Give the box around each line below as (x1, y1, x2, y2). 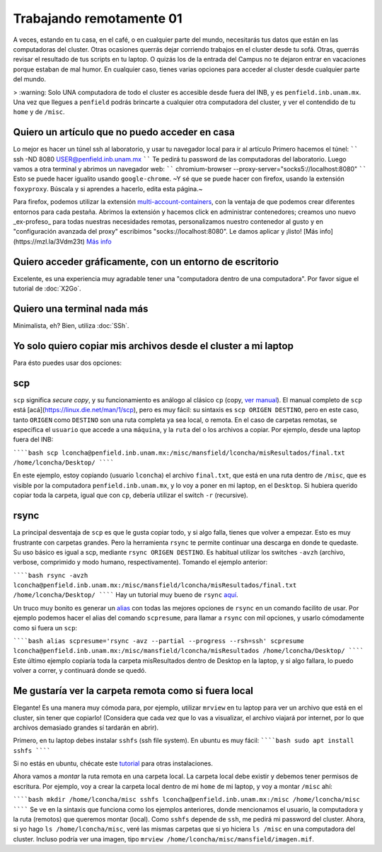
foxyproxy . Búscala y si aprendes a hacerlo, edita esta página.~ (13, 184, 203, 193)
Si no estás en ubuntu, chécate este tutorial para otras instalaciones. (13, 759, 214, 768)
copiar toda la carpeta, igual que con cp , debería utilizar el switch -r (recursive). (13, 491, 248, 499)
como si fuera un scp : (13, 623, 78, 632)
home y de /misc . (13, 108, 65, 116)
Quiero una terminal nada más (13, 302, 149, 314)
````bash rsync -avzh (13, 571, 88, 579)
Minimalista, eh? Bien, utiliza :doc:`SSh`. (13, 321, 129, 329)
